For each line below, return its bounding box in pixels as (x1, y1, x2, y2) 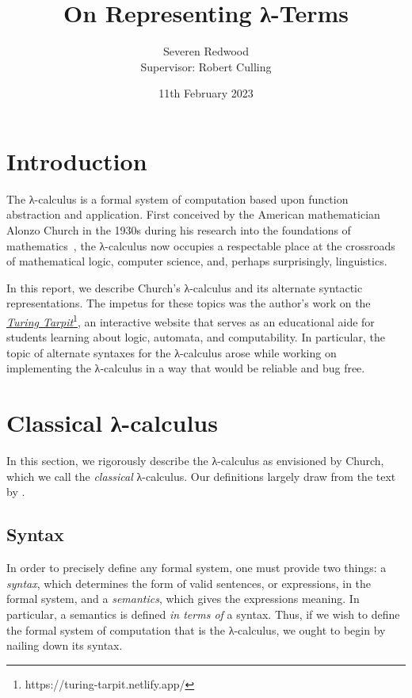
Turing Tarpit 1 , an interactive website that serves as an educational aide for (6, 311, 375, 330)
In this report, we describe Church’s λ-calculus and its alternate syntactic (6, 279, 363, 296)
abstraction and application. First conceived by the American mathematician (6, 206, 380, 223)
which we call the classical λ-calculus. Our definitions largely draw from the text (6, 467, 396, 484)
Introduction (6, 144, 147, 177)
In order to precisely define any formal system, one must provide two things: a (6, 559, 387, 576)
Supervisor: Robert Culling (140, 58, 272, 74)
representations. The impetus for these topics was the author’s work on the (6, 295, 371, 311)
